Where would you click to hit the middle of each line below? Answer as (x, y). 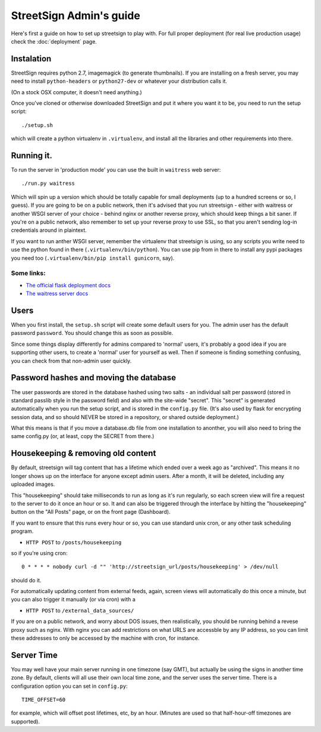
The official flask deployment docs (68, 285)
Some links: (28, 273)
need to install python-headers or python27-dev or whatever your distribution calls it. (119, 81)
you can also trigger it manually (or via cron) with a (73, 600)
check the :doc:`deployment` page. (54, 41)
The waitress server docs (57, 294)
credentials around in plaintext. (49, 230)
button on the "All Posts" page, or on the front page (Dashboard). (91, 512)
